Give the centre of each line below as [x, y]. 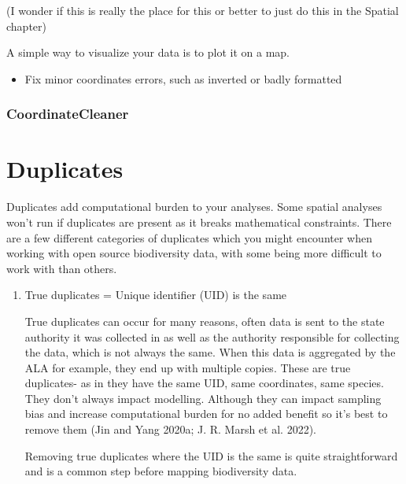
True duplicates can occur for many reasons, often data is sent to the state [205, 321]
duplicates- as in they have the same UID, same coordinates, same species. [204, 383]
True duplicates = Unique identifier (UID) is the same [156, 295]
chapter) [26, 26]
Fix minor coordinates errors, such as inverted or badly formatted [183, 78]
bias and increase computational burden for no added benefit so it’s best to [206, 414]
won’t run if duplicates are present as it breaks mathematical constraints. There [199, 222]
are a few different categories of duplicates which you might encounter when [189, 237]
